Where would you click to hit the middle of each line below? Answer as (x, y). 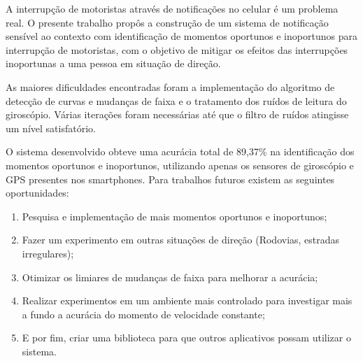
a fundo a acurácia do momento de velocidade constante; (143, 314)
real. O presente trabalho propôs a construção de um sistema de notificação (167, 22)
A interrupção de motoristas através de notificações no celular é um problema (172, 8)
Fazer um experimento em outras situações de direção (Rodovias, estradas (181, 240)
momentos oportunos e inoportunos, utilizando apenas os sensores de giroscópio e (180, 165)
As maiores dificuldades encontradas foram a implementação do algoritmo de (170, 86)
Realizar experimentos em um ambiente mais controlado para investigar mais (187, 300)
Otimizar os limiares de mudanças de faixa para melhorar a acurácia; (170, 277)
